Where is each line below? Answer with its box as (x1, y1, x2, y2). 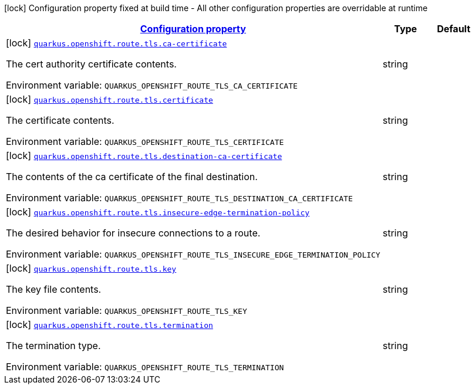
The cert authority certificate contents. (6, 58, 177, 70)
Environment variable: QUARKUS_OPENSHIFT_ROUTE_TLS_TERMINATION (6, 361, 284, 373)
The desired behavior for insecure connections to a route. (6, 227, 261, 239)
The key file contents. (6, 283, 102, 295)
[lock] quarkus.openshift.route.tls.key (6, 262, 177, 274)
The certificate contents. (6, 114, 114, 126)
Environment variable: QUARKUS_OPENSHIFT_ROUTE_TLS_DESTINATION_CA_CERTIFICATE (6, 192, 353, 204)
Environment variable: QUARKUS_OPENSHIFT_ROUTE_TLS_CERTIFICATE (6, 136, 284, 147)
